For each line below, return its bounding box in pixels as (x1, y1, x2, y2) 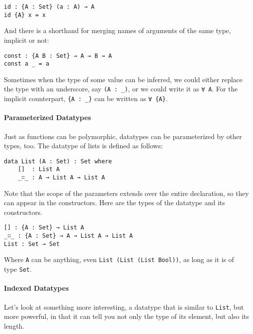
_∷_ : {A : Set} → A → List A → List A (4, 232, 133, 240)
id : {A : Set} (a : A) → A (4, 3, 95, 10)
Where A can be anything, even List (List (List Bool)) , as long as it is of (4, 254, 234, 264)
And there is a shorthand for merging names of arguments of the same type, (4, 25, 231, 35)
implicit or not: (4, 35, 49, 45)
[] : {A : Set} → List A (4, 224, 84, 231)
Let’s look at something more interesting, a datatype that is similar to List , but (4, 301, 244, 312)
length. (4, 320, 25, 331)
